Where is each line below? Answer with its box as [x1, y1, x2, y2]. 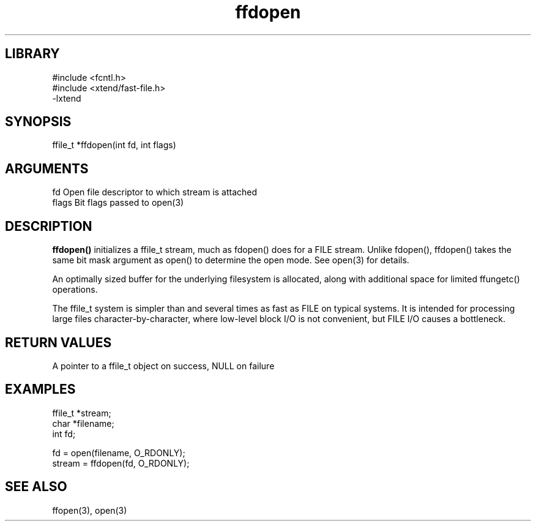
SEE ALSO [5, 479, 67, 495]
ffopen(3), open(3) [52, 505, 127, 516]
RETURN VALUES [5, 334, 112, 350]
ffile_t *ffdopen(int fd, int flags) [52, 140, 176, 151]
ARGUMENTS [5, 160, 89, 176]
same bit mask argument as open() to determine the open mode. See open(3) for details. [52, 255, 409, 266]
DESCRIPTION [5, 218, 92, 234]
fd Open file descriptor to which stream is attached [52, 187, 258, 198]
